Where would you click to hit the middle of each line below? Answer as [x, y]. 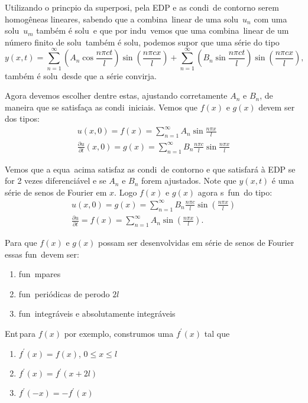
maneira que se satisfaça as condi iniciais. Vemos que [101, 107]
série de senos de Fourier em [56, 192]
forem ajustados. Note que [189, 181]
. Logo [126, 192]
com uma [270, 19]
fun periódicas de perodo [64, 293]
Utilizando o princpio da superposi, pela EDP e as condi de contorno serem [142, 7]
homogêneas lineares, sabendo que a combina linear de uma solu [122, 19]
